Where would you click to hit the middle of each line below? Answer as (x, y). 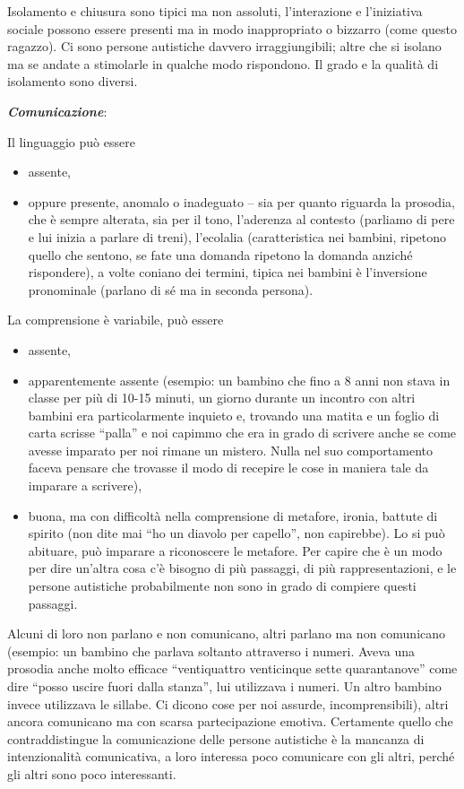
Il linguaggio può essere (71, 141)
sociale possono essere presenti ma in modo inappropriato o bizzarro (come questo (232, 28)
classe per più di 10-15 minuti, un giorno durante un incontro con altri (222, 398)
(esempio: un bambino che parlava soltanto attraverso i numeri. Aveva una (211, 650)
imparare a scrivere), (85, 486)
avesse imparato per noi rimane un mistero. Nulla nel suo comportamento (231, 450)
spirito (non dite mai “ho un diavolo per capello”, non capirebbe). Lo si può (236, 533)
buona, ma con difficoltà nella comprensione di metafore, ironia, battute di (233, 515)
